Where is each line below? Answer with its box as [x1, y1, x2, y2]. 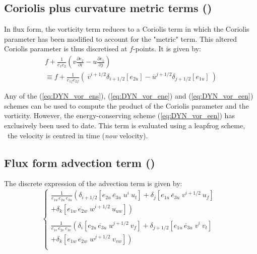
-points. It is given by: [133, 43, 202, 54]
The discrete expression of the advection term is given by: [4, 178, 182, 189]
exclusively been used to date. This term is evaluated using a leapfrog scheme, [4, 120, 245, 131]
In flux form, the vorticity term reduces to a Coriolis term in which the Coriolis [4, 24, 249, 34]
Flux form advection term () [4, 154, 155, 170]
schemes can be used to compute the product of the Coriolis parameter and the [4, 100, 249, 111]
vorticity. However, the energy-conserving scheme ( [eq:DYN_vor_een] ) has [4, 110, 235, 121]
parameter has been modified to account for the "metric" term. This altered [4, 33, 237, 44]
